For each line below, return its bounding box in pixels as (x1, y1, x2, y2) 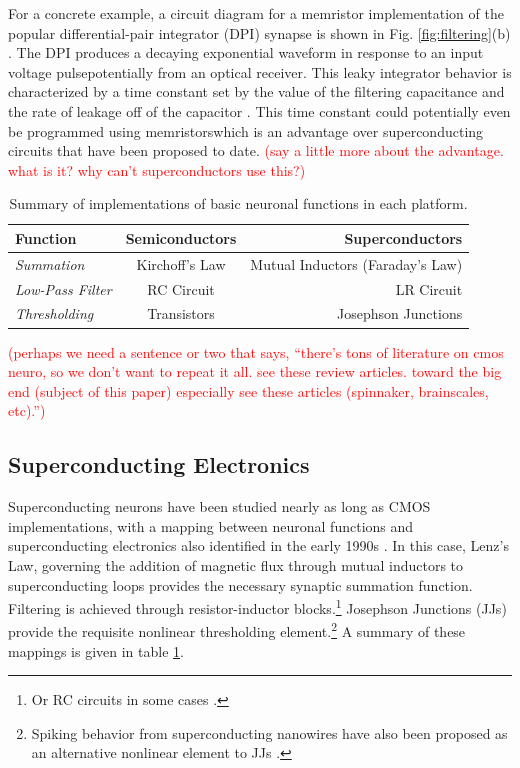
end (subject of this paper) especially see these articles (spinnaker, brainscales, (8, 380, 489, 401)
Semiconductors (125, 227, 237, 248)
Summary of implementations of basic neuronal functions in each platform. (9, 193, 468, 214)
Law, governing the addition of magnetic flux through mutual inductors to (8, 554, 464, 575)
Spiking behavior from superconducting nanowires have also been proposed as (31, 722, 508, 743)
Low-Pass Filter (15, 278, 112, 299)
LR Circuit (395, 278, 463, 299)
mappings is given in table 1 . (8, 640, 184, 661)
